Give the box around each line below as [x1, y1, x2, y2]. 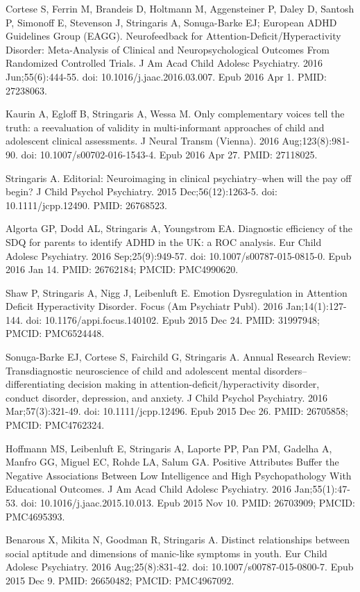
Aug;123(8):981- [282, 133, 350, 148]
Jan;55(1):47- [294, 482, 350, 496]
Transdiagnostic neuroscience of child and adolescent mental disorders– [6, 363, 307, 377]
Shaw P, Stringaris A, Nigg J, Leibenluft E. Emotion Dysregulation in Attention [6, 285, 348, 299]
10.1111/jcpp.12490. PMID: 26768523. [6, 197, 167, 212]
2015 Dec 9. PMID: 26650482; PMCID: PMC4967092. [6, 573, 234, 587]
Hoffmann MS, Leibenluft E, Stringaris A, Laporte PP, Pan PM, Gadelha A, [6, 441, 332, 455]
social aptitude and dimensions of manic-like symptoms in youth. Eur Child [6, 545, 327, 560]
